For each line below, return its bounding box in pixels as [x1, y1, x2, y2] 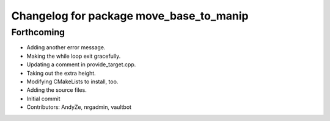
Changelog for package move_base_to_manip [11, 9, 249, 22]
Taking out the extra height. [26, 69, 96, 77]
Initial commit [26, 95, 61, 102]
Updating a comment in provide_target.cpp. [26, 61, 136, 68]
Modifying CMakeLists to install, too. [26, 78, 119, 85]
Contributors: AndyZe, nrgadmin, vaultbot [26, 103, 131, 111]
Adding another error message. [26, 44, 106, 51]
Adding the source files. [26, 86, 87, 94]
